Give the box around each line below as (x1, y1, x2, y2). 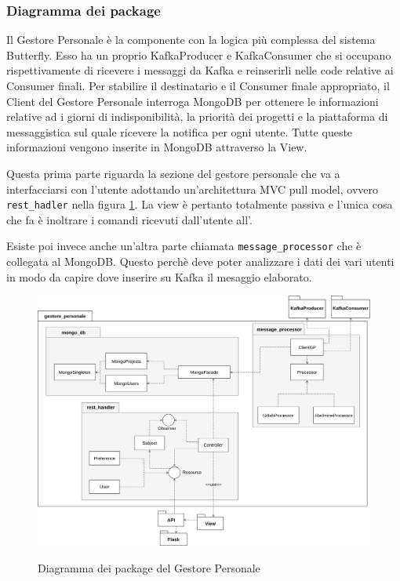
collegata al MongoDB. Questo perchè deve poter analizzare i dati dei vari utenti (6, 253, 395, 270)
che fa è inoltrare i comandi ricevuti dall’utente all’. (6, 211, 253, 227)
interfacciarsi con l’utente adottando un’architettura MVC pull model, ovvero (6, 180, 378, 197)
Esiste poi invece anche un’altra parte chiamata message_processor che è (6, 238, 362, 254)
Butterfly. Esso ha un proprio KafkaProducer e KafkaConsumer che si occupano (6, 46, 391, 63)
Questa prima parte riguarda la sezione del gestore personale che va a (6, 165, 340, 181)
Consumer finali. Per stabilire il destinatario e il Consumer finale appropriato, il (6, 78, 390, 93)
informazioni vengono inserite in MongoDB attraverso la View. (6, 139, 307, 155)
